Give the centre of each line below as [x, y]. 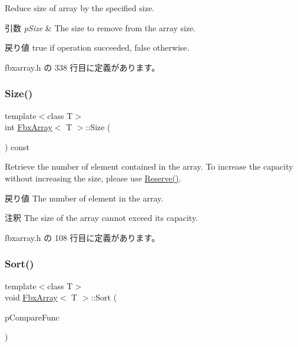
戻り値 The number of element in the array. [84, 198]
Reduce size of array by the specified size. [80, 8]
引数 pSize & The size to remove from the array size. [100, 27]
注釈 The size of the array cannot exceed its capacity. [102, 218]
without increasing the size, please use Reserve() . [93, 178]
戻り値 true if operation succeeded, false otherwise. [97, 47]
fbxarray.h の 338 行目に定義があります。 [82, 67]
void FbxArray [31, 297]
